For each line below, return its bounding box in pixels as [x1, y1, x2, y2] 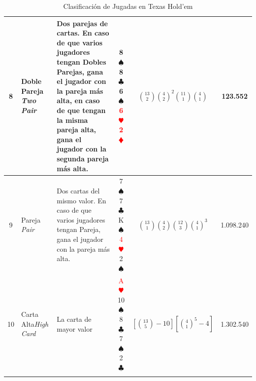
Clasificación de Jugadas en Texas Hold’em [63, 1, 193, 11]
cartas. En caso [57, 28, 109, 38]
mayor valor [57, 323, 93, 334]
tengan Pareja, [57, 224, 101, 234]
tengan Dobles [57, 56, 106, 67]
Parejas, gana [57, 66, 103, 76]
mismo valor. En [57, 195, 106, 205]
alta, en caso [57, 95, 100, 106]
